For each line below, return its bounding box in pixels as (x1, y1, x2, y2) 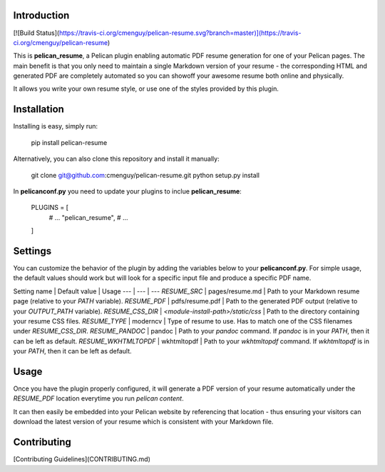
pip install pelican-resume (31, 138, 108, 146)
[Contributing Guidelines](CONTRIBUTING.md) (13, 455, 151, 463)
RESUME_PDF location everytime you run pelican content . (13, 394, 185, 403)
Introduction (13, 9, 70, 21)
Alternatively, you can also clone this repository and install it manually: (13, 154, 220, 164)
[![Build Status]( (13, 29, 60, 37)
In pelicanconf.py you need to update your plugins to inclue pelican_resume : (13, 186, 242, 196)
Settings (13, 245, 52, 257)
